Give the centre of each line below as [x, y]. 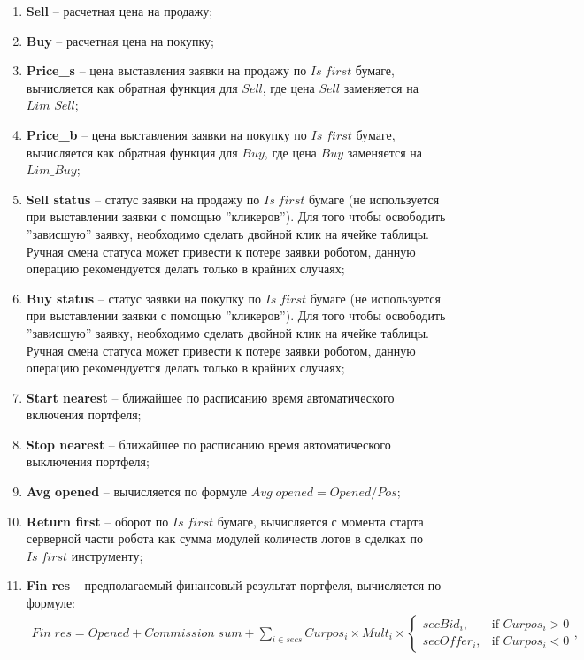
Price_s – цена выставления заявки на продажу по [166, 70]
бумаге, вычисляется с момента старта [320, 521]
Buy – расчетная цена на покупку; [120, 40]
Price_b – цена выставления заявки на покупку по [166, 134]
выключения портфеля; [88, 461]
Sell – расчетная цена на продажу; [119, 11]
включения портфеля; [84, 414]
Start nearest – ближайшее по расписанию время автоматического [210, 397]
